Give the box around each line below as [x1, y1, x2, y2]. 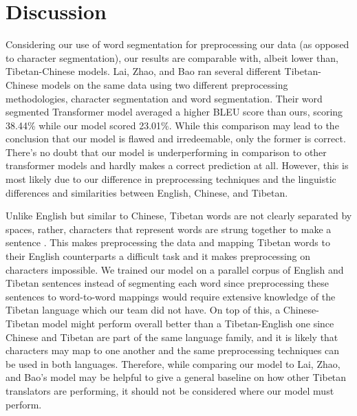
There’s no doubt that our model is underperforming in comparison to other [6, 144, 327, 159]
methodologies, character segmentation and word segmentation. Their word [6, 91, 323, 105]
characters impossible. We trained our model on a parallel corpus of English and [6, 262, 344, 276]
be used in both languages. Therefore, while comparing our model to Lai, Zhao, [6, 356, 340, 371]
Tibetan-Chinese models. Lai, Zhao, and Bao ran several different [6, 64, 281, 78]
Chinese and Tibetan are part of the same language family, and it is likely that [6, 329, 338, 344]
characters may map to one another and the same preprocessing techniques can [6, 343, 340, 358]
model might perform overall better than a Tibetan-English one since [42, 316, 334, 330]
